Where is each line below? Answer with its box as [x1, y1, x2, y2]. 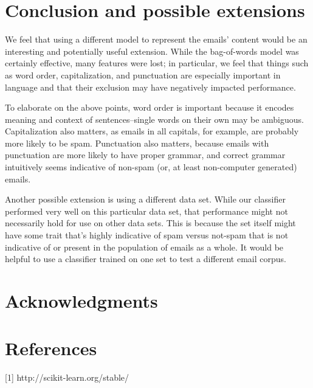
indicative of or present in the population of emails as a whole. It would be [5, 240, 284, 253]
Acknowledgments [5, 288, 158, 313]
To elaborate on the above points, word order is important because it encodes [5, 101, 294, 114]
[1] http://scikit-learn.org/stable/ [5, 371, 129, 384]
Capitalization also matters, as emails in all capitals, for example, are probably [5, 125, 299, 137]
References [5, 336, 97, 361]
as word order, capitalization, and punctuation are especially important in [5, 68, 281, 81]
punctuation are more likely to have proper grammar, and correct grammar [5, 148, 286, 161]
